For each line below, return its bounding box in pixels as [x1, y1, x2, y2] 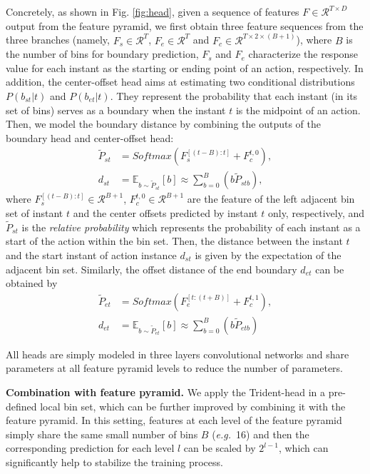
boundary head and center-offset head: [6, 130, 174, 145]
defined [6, 398, 37, 413]
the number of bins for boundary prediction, [6, 46, 199, 61]
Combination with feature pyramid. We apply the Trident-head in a [6, 385, 326, 400]
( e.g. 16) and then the [212, 426, 309, 441]
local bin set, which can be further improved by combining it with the [40, 398, 346, 413]
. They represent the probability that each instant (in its [110, 89, 358, 103]
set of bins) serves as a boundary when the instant [6, 102, 226, 117]
